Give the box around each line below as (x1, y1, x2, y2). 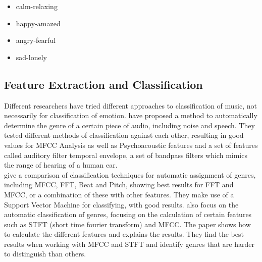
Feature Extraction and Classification (4, 76, 203, 92)
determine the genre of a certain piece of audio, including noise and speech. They (4, 120, 255, 130)
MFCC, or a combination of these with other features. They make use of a (4, 189, 234, 199)
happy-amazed (16, 18, 61, 28)
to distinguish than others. (4, 248, 86, 259)
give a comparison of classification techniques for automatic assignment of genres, (4, 169, 256, 180)
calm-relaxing (16, 1, 58, 11)
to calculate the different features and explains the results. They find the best (4, 229, 244, 239)
